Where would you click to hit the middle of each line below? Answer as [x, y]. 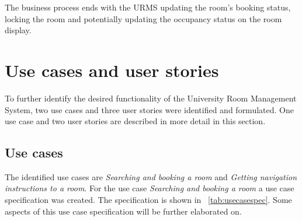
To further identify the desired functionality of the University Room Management [151, 98]
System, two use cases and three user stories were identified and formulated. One [149, 109]
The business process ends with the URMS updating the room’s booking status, [148, 7]
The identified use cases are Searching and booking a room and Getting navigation [151, 176]
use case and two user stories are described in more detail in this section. [135, 121]
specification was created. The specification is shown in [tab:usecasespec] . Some [148, 200]
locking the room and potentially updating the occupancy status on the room [143, 18]
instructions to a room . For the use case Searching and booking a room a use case [150, 188]
